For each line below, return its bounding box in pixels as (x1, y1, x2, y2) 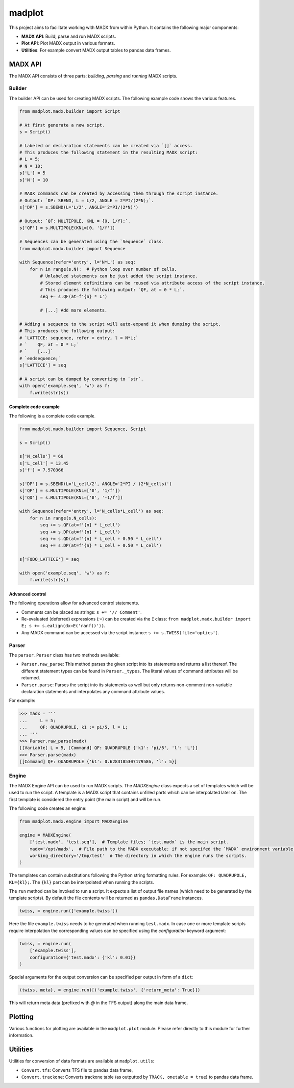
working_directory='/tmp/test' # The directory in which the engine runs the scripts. (29, 853, 247, 858)
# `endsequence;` (19, 356, 61, 361)
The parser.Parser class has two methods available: (9, 652, 120, 658)
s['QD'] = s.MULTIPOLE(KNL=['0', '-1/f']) (19, 494, 123, 500)
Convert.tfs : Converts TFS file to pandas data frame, (21, 1067, 133, 1073)
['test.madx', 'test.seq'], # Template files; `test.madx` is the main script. (29, 839, 229, 845)
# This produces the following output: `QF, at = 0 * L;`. (40, 287, 185, 292)
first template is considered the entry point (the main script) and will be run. (9, 796, 162, 802)
